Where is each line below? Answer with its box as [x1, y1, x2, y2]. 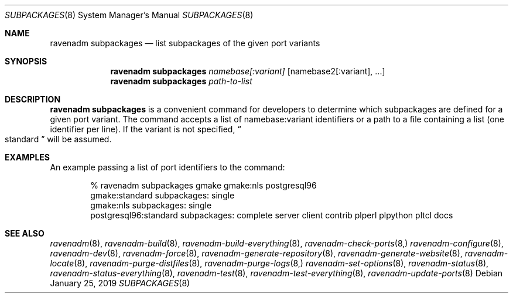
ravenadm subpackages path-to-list [110, 76, 252, 86]
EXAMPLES [5, 152, 50, 162]
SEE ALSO [5, 228, 45, 238]
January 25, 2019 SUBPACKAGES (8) [50, 278, 190, 288]
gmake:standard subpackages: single [90, 190, 235, 200]
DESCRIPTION [5, 94, 61, 104]
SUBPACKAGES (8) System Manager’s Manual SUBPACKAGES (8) [5, 10, 254, 20]
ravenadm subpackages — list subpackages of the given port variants [50, 38, 320, 48]
